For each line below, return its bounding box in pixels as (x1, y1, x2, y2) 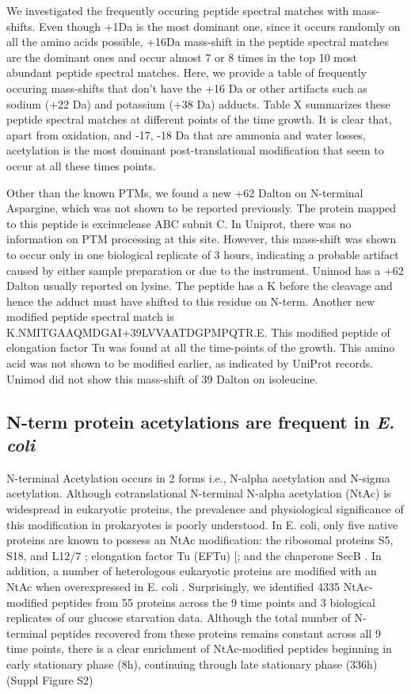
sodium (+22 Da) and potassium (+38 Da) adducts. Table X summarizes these (6, 95, 390, 112)
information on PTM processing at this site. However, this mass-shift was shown (6, 231, 397, 247)
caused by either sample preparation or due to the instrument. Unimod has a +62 (6, 261, 404, 278)
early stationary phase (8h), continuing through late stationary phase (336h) (6, 655, 378, 672)
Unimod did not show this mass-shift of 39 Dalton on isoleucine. (6, 370, 318, 387)
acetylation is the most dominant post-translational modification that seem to (6, 142, 384, 158)
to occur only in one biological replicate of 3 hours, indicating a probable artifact (6, 246, 399, 262)
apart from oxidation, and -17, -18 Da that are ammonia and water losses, (6, 126, 366, 143)
